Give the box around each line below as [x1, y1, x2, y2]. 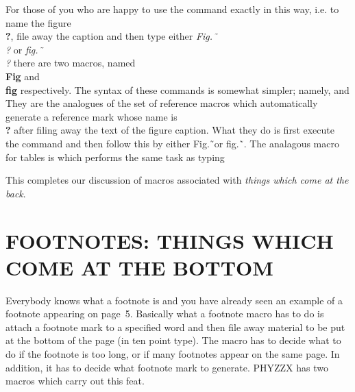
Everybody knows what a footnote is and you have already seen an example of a [5, 293, 343, 307]
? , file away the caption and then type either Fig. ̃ [5, 29, 218, 43]
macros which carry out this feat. [5, 373, 145, 388]
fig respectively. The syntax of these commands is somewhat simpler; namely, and [5, 82, 350, 97]
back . [5, 186, 26, 200]
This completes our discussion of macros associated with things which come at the [5, 173, 349, 187]
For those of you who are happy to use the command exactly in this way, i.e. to [5, 2, 339, 16]
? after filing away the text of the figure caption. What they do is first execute [5, 123, 334, 137]
